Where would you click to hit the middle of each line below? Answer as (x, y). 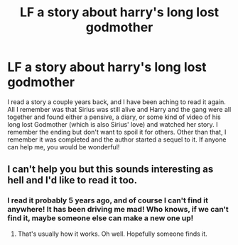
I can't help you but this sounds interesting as (110, 170)
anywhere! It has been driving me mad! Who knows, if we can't (118, 210)
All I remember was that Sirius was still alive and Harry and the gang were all (119, 109)
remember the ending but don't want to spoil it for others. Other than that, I (117, 132)
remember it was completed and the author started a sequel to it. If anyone (117, 139)
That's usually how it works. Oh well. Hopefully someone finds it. (112, 234)
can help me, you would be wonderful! (64, 147)
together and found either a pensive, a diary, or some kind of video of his (114, 117)
